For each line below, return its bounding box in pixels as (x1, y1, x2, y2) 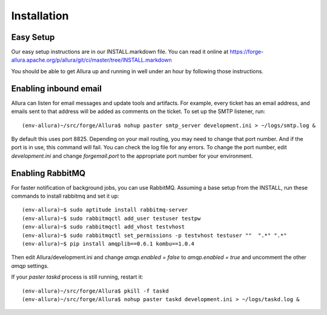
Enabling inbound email (11, 83, 102, 94)
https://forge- (230, 48, 264, 56)
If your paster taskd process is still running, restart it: (11, 273, 144, 281)
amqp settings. (11, 262, 49, 269)
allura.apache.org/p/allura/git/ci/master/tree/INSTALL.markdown (11, 56, 172, 63)
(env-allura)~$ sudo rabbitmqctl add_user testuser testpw (22, 215, 201, 222)
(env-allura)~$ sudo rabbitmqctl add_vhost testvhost (22, 224, 185, 230)
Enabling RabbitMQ (11, 168, 86, 178)
